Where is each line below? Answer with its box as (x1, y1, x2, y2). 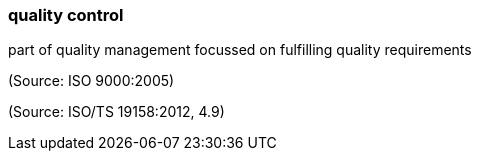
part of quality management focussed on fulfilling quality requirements (8, 41, 472, 59)
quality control (8, 5, 124, 25)
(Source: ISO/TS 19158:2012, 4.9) (8, 103, 225, 121)
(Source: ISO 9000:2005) (8, 72, 175, 90)
